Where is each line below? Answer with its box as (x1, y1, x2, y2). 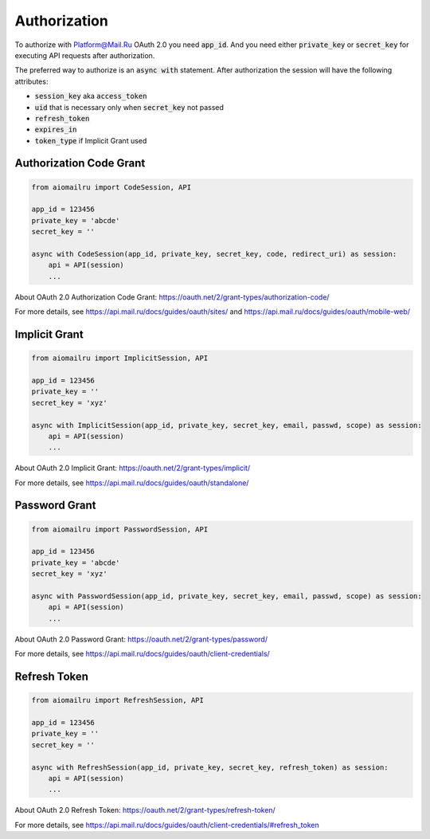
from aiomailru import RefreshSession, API (31, 696, 205, 705)
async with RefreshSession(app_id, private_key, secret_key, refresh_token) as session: (31, 763, 389, 772)
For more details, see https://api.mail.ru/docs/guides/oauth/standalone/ (14, 478, 249, 488)
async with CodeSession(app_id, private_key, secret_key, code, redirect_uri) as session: (31, 249, 397, 259)
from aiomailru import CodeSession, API (31, 182, 191, 191)
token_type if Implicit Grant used (34, 135, 147, 145)
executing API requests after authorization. (14, 50, 155, 60)
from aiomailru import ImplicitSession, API (31, 354, 209, 363)
